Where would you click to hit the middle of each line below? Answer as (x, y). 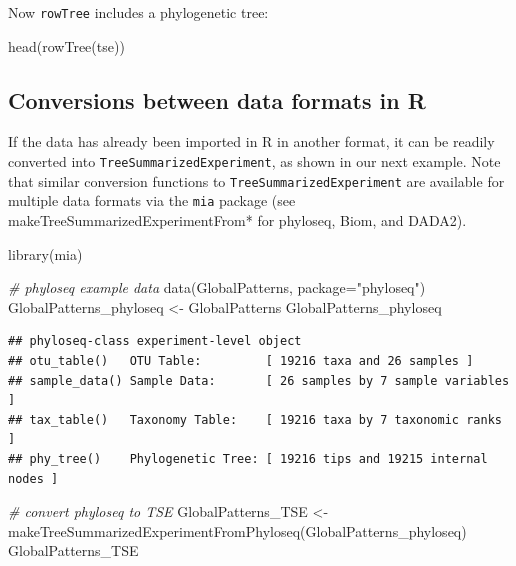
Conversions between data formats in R (217, 99)
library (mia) (45, 253)
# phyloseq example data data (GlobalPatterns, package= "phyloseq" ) (217, 287)
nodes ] (33, 478)
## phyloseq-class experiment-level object (155, 341)
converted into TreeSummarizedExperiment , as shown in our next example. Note (254, 161)
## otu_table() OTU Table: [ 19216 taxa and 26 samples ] (241, 360)
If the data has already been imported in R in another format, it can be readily (251, 141)
